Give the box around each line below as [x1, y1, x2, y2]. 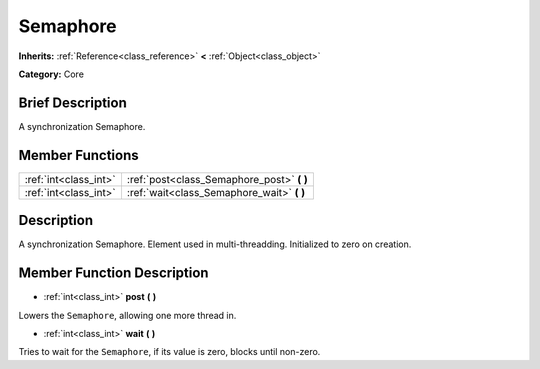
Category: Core [18, 68, 85, 80]
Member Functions [18, 146, 139, 164]
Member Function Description [18, 265, 209, 282]
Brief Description [18, 94, 127, 111]
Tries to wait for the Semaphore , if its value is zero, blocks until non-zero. [18, 346, 321, 358]
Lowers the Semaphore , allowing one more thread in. [18, 309, 237, 321]
